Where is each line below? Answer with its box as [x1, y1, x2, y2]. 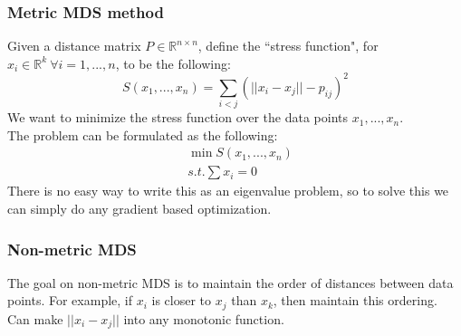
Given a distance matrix [7, 36, 141, 55]
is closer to [151, 291, 212, 310]
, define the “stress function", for [197, 36, 379, 55]
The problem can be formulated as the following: [7, 125, 278, 144]
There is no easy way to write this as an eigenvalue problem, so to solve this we [7, 181, 449, 200]
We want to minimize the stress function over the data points [7, 108, 349, 127]
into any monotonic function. [123, 309, 284, 328]
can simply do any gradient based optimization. [7, 199, 272, 218]
